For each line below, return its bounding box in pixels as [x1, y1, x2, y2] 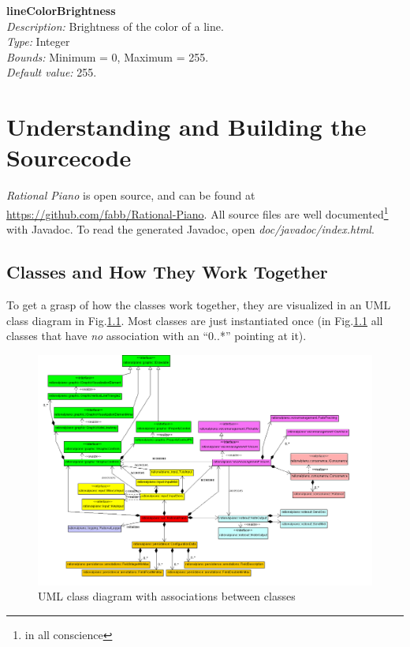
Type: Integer [6, 33, 70, 50]
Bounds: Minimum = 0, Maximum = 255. [6, 48, 209, 65]
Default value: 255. [6, 64, 97, 80]
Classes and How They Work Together [6, 260, 328, 284]
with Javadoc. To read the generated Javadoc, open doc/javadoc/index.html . [6, 221, 375, 237]
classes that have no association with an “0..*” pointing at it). [6, 327, 307, 344]
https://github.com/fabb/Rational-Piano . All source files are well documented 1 [6, 203, 389, 222]
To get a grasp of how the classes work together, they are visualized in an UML [6, 296, 391, 312]
